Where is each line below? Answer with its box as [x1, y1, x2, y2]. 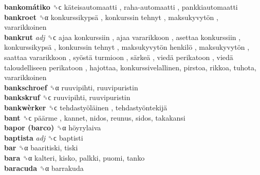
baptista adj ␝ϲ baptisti [4, 132, 83, 143]
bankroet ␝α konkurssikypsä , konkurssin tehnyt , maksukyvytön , [4, 11, 218, 22]
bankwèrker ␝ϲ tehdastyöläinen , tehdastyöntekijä [4, 102, 168, 112]
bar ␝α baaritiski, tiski [4, 142, 78, 153]
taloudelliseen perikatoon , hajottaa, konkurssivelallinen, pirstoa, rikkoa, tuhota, [4, 62, 256, 72]
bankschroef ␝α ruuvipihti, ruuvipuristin [4, 82, 138, 92]
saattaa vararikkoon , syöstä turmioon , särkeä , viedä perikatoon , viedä [4, 51, 233, 62]
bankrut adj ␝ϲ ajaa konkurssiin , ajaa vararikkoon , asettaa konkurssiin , [4, 31, 241, 42]
